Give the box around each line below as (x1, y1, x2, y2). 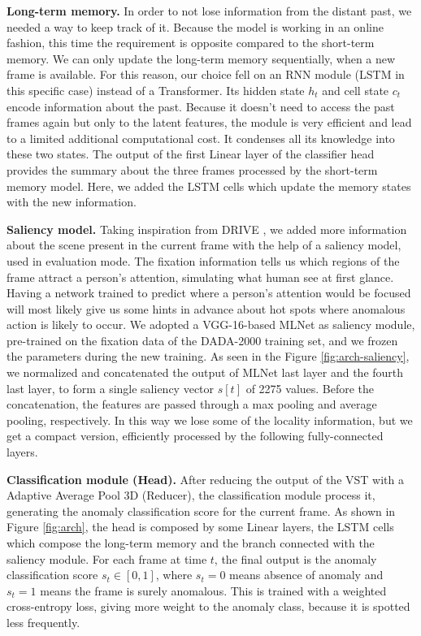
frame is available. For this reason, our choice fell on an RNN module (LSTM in (7, 66, 405, 83)
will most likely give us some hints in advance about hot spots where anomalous (7, 300, 406, 317)
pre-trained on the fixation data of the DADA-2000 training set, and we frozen (7, 331, 398, 348)
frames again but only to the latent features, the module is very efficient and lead (7, 114, 412, 131)
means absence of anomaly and (229, 566, 384, 583)
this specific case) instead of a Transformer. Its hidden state (7, 81, 305, 98)
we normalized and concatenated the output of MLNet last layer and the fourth (7, 364, 404, 381)
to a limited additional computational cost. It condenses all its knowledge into (7, 129, 395, 146)
